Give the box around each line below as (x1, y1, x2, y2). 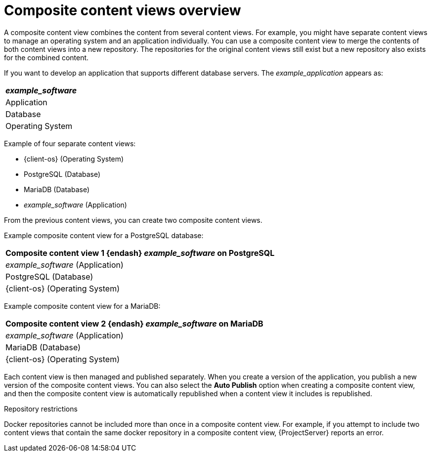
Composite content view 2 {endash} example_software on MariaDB (5, 318, 263, 329)
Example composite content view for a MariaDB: (4, 301, 161, 310)
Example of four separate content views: (4, 139, 136, 148)
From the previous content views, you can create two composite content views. (4, 215, 262, 224)
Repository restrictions (4, 404, 78, 413)
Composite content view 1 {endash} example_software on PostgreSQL (5, 248, 275, 258)
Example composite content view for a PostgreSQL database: (4, 231, 204, 240)
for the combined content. (4, 53, 89, 62)
